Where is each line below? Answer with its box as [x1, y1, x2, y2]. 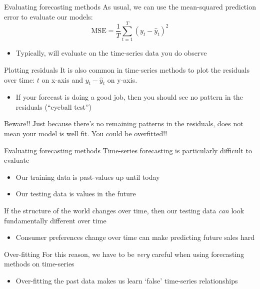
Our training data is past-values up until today [15, 171, 160, 182]
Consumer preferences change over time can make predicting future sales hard [15, 232, 255, 242]
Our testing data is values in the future [15, 188, 136, 199]
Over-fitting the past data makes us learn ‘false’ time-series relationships [15, 275, 238, 286]
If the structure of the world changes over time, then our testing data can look [4, 205, 244, 216]
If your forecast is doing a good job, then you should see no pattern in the [15, 92, 243, 102]
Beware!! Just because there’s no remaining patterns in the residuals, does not [4, 118, 243, 129]
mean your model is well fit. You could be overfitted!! [4, 128, 167, 139]
